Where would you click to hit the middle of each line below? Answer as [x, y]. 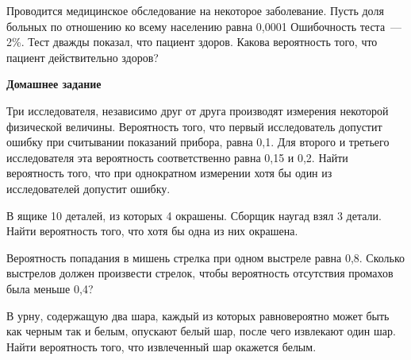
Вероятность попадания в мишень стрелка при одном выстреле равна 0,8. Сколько [206, 257]
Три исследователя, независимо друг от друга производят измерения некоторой [198, 110]
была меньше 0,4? [50, 288]
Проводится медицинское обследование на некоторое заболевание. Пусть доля [195, 10]
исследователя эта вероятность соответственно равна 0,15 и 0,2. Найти [177, 157]
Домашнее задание [54, 84]
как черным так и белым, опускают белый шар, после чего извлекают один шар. [201, 331]
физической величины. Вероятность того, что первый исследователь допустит [194, 126]
